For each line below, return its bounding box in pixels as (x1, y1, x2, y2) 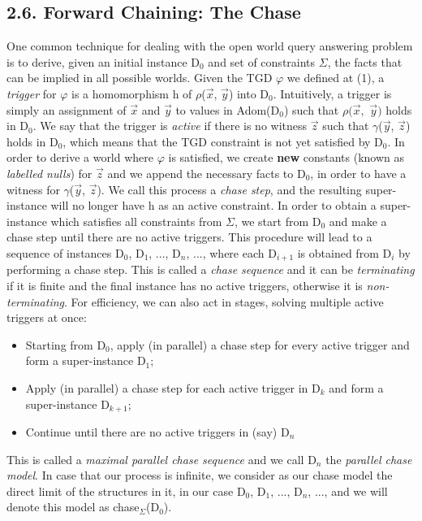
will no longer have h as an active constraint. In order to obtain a (50, 197, 377, 214)
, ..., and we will (308, 482, 388, 499)
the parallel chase (325, 450, 412, 467)
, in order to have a (310, 164, 407, 181)
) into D (228, 85, 269, 102)
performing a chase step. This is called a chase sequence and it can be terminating (6, 261, 415, 278)
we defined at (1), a (286, 69, 385, 86)
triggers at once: (6, 309, 87, 326)
